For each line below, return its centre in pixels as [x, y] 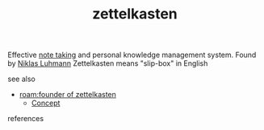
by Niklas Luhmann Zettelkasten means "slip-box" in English [108, 63]
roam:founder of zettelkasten [67, 95]
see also [21, 79]
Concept [46, 103]
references [26, 119]
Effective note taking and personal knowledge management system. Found [132, 55]
